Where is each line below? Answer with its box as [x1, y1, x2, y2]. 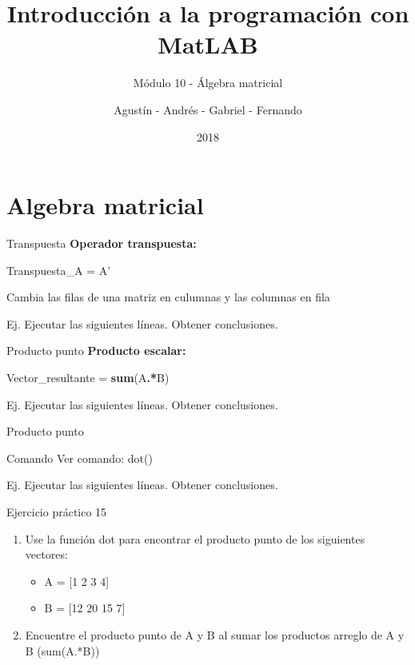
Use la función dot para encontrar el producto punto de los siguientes [25, 530, 365, 547]
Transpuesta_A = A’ [6, 261, 111, 278]
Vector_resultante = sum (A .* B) [6, 369, 170, 385]
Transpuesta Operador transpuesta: [6, 235, 197, 252]
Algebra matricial [6, 189, 204, 221]
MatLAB [158, 28, 258, 61]
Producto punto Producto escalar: [6, 342, 186, 359]
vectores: [25, 546, 68, 563]
